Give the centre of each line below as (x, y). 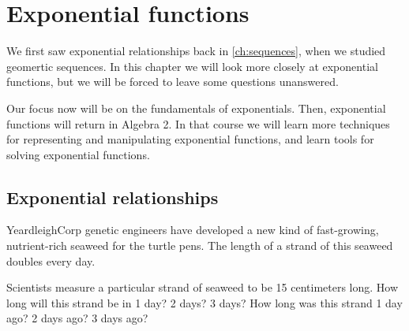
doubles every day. (51, 260)
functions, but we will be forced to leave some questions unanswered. (173, 82)
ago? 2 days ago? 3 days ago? (77, 318)
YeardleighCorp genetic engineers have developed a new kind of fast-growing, (193, 230)
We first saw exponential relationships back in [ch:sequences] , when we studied (196, 51)
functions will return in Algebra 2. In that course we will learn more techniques (198, 123)
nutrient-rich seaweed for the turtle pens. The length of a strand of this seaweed (200, 245)
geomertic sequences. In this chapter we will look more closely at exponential (192, 66)
